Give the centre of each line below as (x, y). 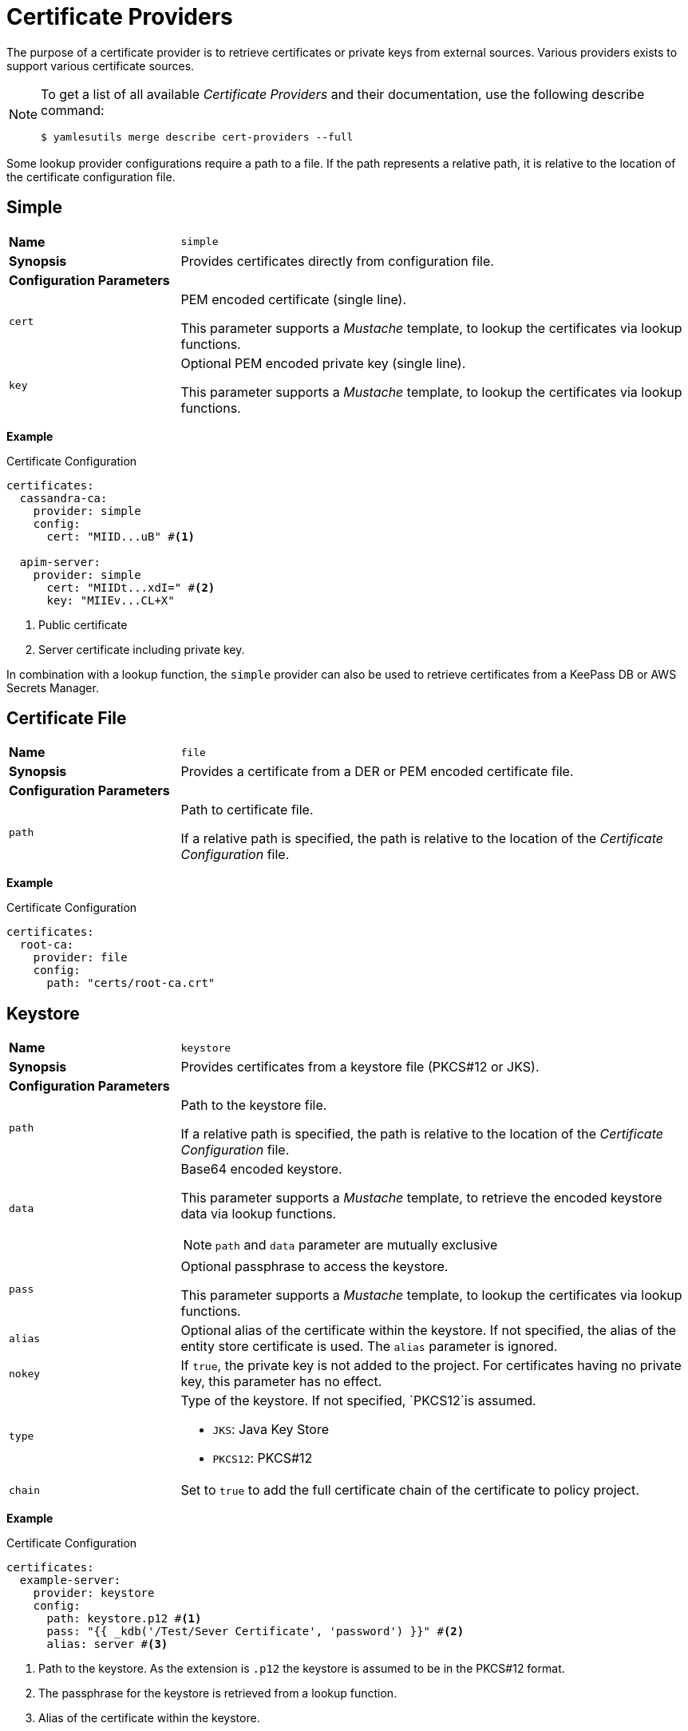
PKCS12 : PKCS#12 (263, 1458)
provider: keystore (94, 1593)
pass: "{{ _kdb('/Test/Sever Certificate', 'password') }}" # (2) (255, 1632)
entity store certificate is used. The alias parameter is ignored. (369, 1347)
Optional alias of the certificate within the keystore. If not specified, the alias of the (429, 1331)
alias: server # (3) (107, 1644)
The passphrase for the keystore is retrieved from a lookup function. (218, 1693)
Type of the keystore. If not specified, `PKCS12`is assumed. (358, 1401)
